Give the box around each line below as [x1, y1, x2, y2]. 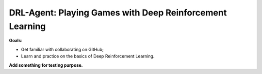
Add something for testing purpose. [9, 62, 83, 68]
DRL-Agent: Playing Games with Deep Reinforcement [9, 7, 227, 18]
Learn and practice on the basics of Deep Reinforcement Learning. [21, 53, 155, 59]
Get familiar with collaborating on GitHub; [21, 46, 104, 52]
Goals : [9, 38, 23, 44]
